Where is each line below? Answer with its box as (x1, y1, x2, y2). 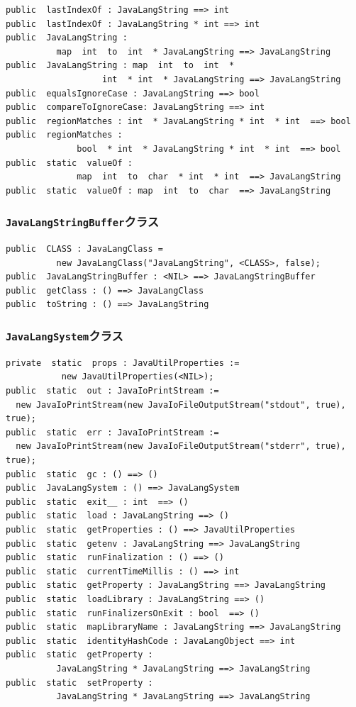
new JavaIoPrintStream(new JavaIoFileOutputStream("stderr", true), (16, 441, 346, 452)
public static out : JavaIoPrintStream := (6, 386, 219, 396)
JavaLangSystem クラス (6, 326, 123, 344)
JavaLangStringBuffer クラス (6, 213, 160, 230)
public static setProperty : (6, 677, 153, 688)
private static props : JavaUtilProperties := (6, 357, 240, 368)
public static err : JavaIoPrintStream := (6, 427, 219, 438)
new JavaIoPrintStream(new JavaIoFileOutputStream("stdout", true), (16, 399, 346, 410)
